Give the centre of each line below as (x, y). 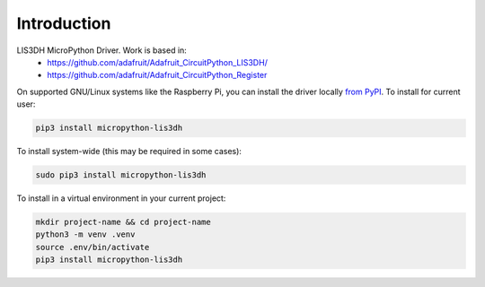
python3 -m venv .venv (85, 235)
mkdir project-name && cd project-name (123, 222)
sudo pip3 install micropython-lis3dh (121, 175)
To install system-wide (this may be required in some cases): (129, 152)
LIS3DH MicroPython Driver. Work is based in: (102, 50)
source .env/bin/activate (93, 247)
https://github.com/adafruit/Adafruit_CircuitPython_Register (157, 75)
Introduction (64, 23)
